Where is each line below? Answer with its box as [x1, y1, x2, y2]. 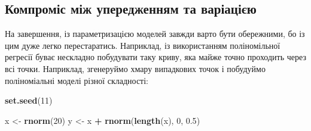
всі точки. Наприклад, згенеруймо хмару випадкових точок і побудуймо [5, 62, 266, 74]
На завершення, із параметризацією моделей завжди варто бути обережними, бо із [5, 27, 305, 40]
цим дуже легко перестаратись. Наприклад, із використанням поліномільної [5, 39, 280, 51]
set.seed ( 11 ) [5, 94, 53, 107]
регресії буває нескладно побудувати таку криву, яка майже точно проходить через [5, 51, 306, 63]
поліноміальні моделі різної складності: [5, 74, 148, 86]
